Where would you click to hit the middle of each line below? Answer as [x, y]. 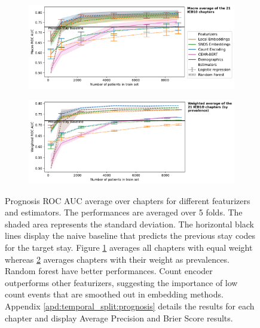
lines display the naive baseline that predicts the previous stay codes [130, 236]
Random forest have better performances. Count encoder [109, 271]
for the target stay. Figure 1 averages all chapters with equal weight [129, 247]
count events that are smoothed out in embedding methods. [114, 294]
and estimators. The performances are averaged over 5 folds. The [124, 212]
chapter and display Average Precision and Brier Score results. [119, 318]
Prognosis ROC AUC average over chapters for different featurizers [128, 200]
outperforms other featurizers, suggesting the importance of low [121, 282]
